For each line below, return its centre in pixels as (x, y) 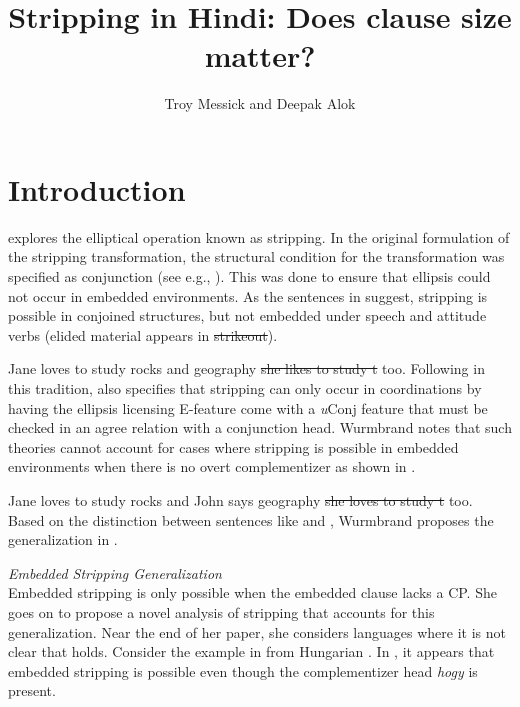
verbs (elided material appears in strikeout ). (143, 334)
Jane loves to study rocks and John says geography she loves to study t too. (240, 499)
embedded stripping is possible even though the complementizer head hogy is (243, 670)
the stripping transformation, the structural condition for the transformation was (256, 256)
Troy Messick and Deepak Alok (260, 103)
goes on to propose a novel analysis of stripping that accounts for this (221, 611)
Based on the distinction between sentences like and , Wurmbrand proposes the (251, 519)
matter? (260, 55)
